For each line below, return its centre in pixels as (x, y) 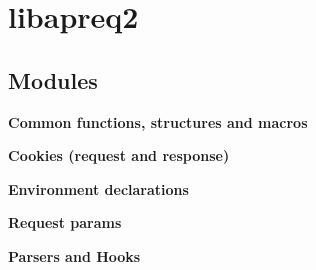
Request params (65, 222)
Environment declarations (98, 188)
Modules (53, 79)
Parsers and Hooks (74, 255)
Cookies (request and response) (119, 155)
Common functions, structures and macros (158, 121)
